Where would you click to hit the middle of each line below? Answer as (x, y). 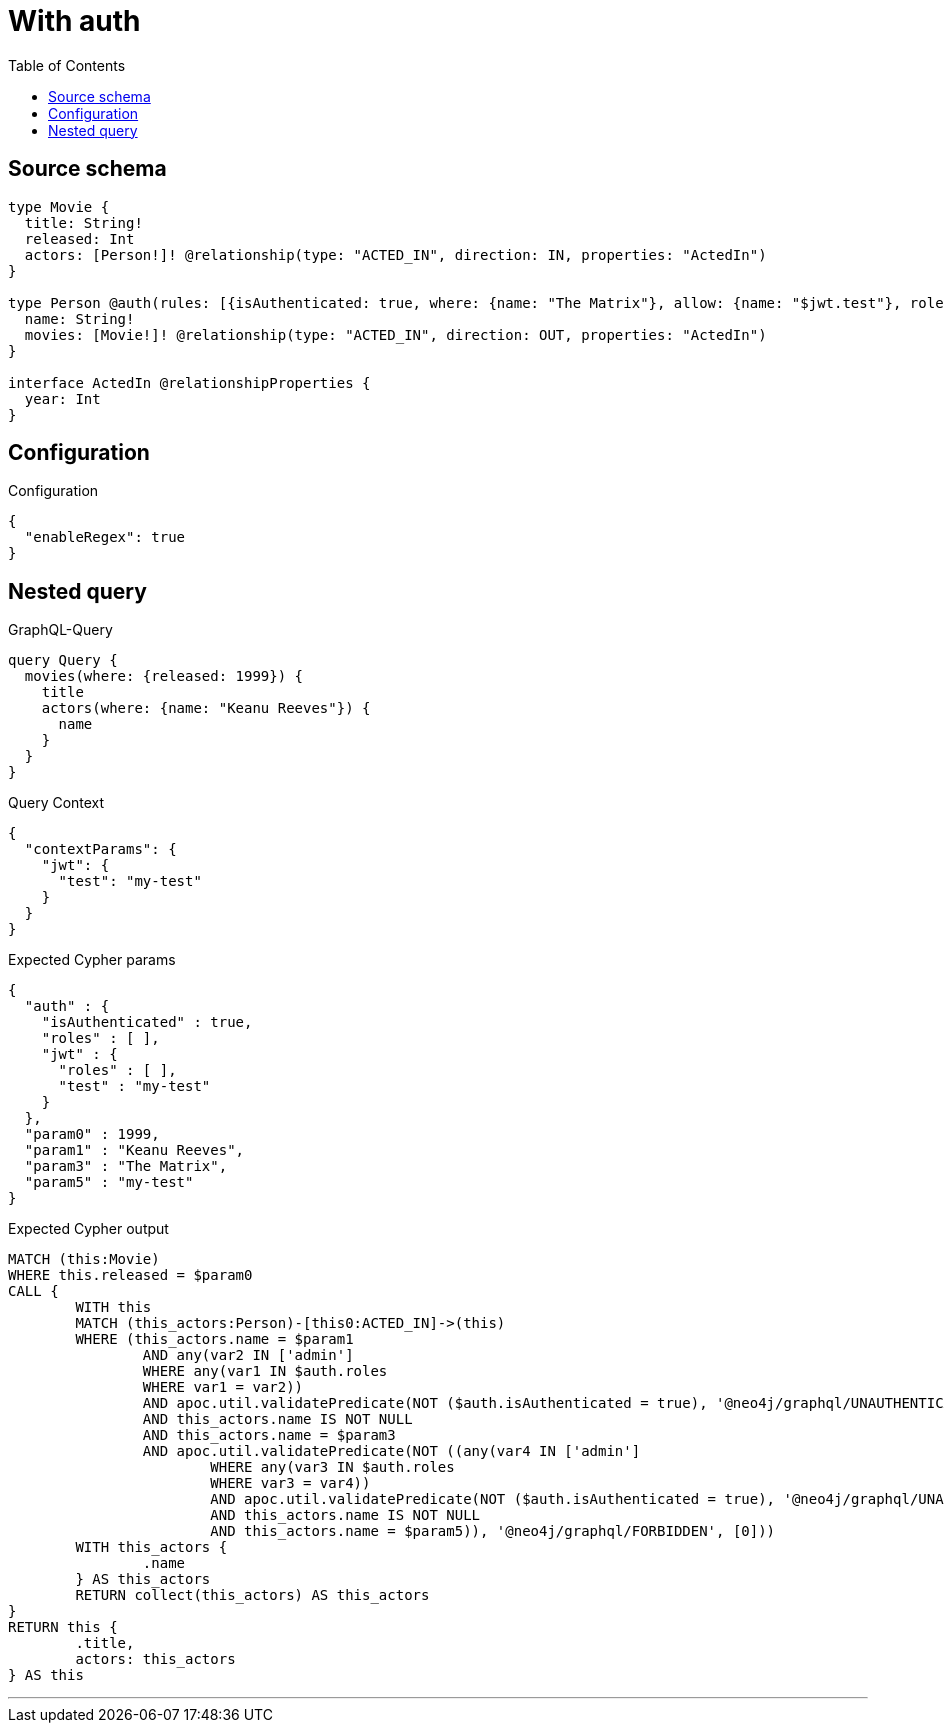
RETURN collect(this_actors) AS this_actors (252, 1595)
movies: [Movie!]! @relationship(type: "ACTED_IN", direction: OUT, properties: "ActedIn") (395, 334)
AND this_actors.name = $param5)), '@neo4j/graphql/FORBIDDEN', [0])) (493, 1531)
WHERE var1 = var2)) (223, 1387)
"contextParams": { (100, 849)
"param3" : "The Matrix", (126, 1166)
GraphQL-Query (60, 630)
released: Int (79, 238)
